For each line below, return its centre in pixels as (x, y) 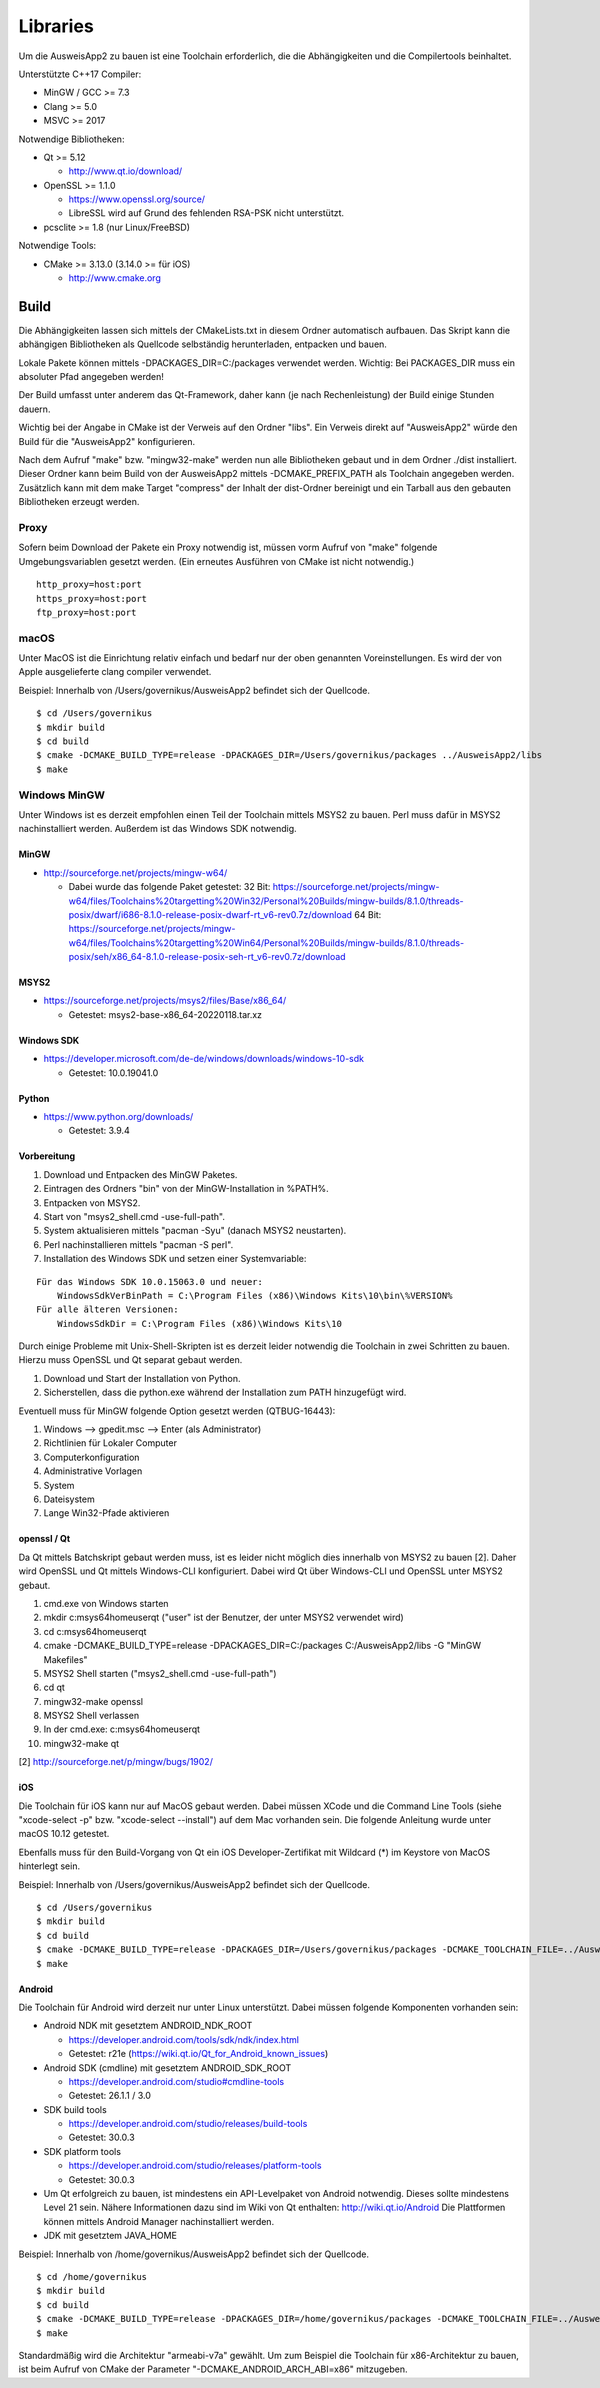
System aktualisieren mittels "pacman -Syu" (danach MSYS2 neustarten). (195, 1231)
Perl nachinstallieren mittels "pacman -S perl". (138, 1244)
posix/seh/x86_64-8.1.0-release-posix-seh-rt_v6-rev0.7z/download (207, 957)
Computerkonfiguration (91, 1457)
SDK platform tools (82, 2151)
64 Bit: (368, 914)
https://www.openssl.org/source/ (136, 199)
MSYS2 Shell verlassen (91, 1716)
